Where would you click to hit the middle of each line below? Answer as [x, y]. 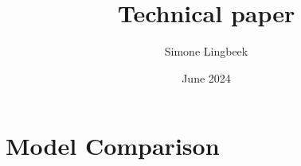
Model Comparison [113, 146]
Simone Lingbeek [206, 51]
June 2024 [206, 77]
